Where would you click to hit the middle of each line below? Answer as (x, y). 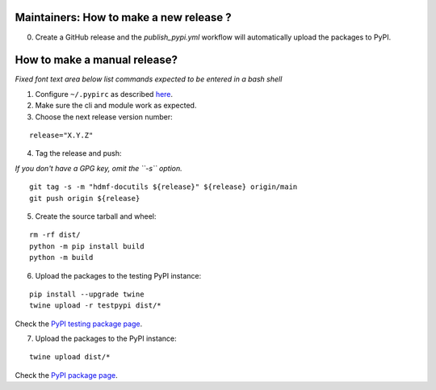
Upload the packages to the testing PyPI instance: (118, 275)
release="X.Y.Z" (61, 135)
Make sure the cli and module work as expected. (116, 106)
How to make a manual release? (96, 60)
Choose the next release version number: (104, 116)
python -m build (61, 258)
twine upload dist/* (70, 357)
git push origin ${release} (85, 198)
